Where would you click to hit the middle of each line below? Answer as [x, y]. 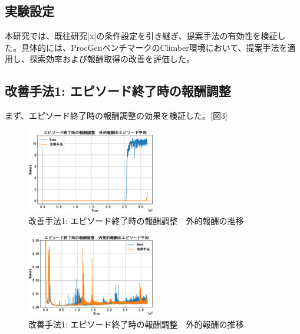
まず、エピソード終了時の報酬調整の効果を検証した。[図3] [116, 116]
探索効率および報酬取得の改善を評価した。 [112, 59]
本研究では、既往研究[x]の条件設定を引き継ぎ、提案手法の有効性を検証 [141, 36]
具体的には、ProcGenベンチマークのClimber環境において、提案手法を [154, 47]
